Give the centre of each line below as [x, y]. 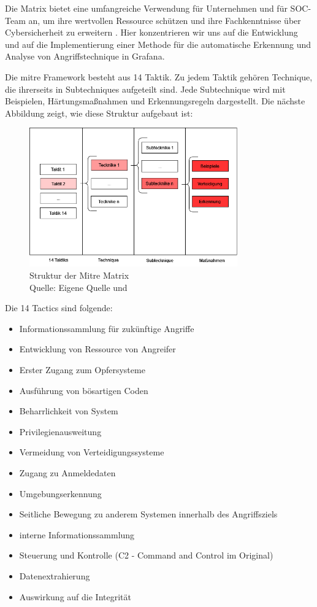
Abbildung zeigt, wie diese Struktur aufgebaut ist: [99, 113]
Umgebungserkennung [60, 493]
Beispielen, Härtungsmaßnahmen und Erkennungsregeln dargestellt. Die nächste [155, 101]
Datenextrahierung [55, 575]
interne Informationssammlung [77, 534]
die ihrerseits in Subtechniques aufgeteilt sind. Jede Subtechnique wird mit [145, 89]
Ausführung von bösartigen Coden [84, 390]
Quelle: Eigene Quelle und [78, 287]
